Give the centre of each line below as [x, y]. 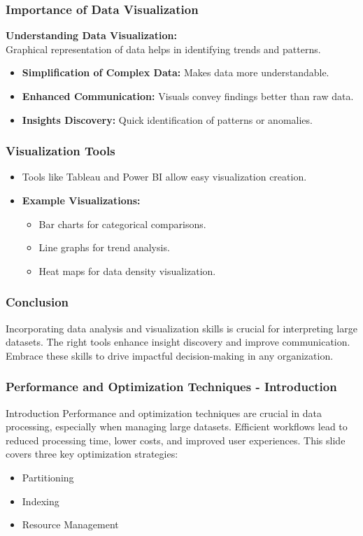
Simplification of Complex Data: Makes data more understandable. [176, 72]
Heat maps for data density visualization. [127, 270]
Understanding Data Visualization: [91, 35]
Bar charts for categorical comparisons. [122, 224]
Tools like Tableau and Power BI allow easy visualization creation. [164, 177]
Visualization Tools [60, 151]
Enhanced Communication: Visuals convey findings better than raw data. [188, 96]
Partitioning [48, 477]
